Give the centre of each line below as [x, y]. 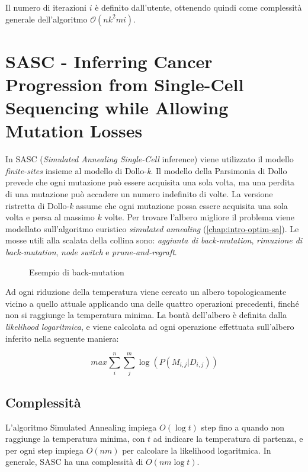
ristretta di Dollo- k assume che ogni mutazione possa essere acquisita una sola [147, 205]
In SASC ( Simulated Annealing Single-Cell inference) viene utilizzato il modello [150, 159]
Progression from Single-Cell [125, 84]
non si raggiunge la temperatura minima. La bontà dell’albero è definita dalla [146, 315]
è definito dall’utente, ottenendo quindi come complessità [198, 7]
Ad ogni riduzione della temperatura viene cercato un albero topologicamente [146, 292]
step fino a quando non [243, 427]
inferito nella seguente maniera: [62, 338]
